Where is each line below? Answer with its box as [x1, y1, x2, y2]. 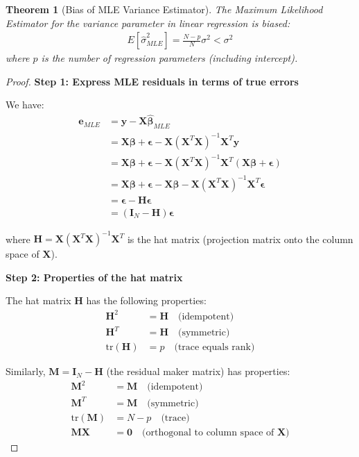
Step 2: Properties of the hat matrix [6, 269, 183, 284]
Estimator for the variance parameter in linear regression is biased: [6, 15, 290, 30]
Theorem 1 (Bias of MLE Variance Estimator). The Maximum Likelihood [6, 2, 323, 16]
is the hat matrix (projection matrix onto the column [127, 231, 353, 246]
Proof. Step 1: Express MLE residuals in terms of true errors [6, 74, 299, 88]
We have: [6, 97, 44, 112]
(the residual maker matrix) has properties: [106, 364, 290, 379]
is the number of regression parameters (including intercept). [41, 51, 298, 65]
